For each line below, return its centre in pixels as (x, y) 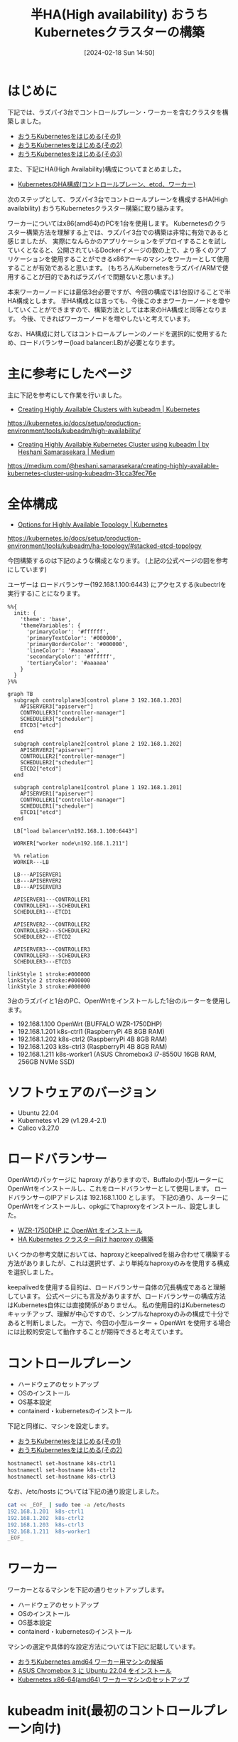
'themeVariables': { (50, 625)
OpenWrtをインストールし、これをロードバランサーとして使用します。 (110, 1188)
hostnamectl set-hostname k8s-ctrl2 (61, 1470)
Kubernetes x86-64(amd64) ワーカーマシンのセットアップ (103, 1679)
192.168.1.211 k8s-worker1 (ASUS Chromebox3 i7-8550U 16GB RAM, (117, 1054)
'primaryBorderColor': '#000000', (77, 644)
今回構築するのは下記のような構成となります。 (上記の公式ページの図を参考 (118, 560)
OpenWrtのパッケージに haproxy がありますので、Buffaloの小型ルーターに (116, 1180)
